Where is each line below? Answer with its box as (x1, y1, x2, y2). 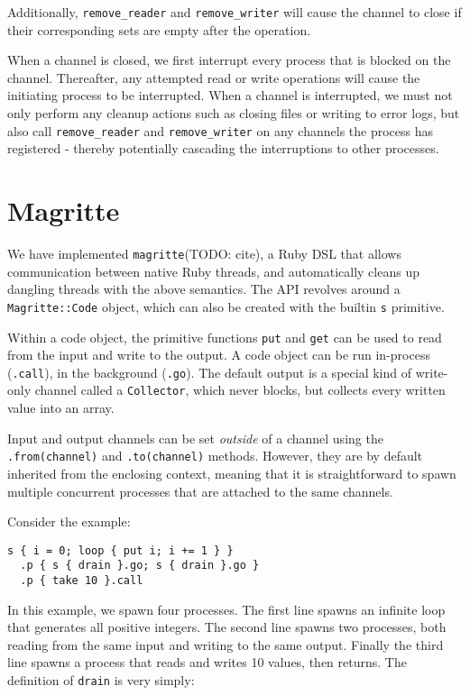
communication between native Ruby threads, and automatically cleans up (7, 261, 419, 280)
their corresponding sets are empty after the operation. (7, 20, 311, 39)
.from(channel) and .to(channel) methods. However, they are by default (7, 446, 423, 465)
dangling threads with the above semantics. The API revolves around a (7, 279, 401, 298)
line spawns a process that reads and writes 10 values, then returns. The (7, 653, 407, 672)
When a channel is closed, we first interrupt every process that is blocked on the (7, 50, 451, 69)
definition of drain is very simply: (7, 671, 195, 690)
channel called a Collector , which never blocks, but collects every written (34, 380, 446, 399)
